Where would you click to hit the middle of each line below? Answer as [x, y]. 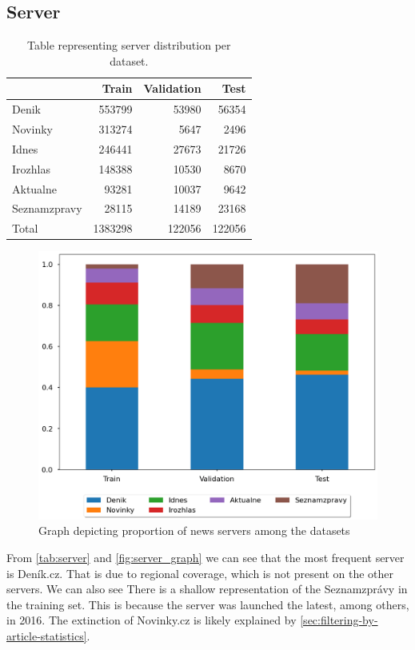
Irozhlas [31, 168]
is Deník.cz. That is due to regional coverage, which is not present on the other [200, 573]
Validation [172, 88]
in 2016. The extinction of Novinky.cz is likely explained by [152, 620]
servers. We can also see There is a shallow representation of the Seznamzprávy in [207, 589]
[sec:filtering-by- [339, 620]
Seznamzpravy [47, 208]
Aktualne [35, 188]
